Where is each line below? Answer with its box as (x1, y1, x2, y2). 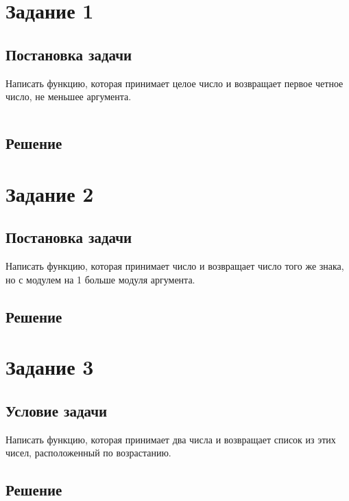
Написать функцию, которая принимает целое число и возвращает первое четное (5, 75, 344, 90)
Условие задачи (5, 399, 108, 421)
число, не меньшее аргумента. (5, 89, 132, 104)
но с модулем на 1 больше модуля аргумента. (5, 272, 195, 286)
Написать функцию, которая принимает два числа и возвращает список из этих (5, 432, 336, 446)
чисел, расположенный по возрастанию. (5, 445, 171, 460)
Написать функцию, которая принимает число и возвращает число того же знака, (5, 259, 344, 273)
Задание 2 (5, 179, 94, 207)
